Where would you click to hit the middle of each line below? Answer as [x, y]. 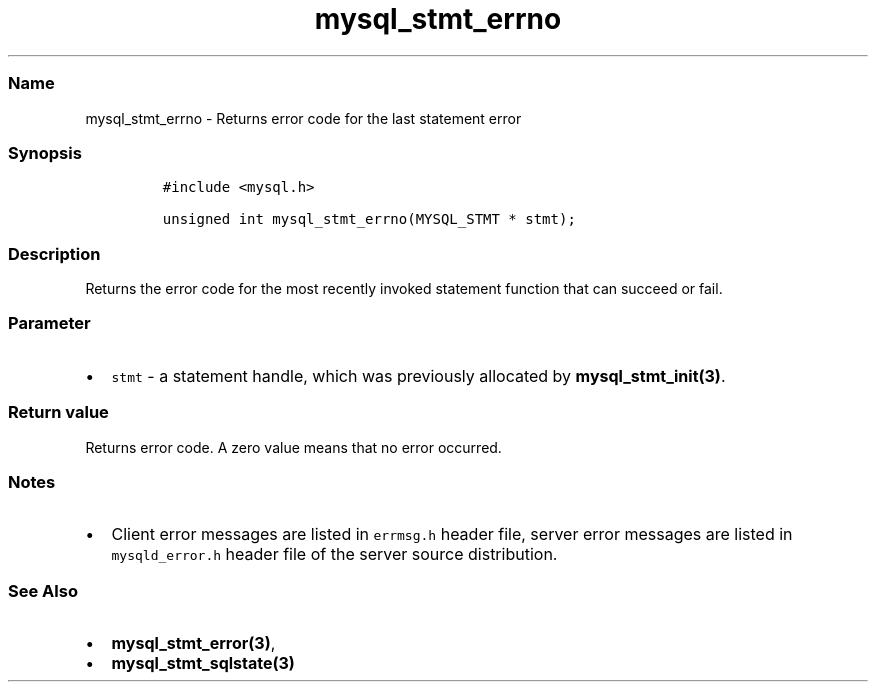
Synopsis [45, 152]
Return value [58, 412]
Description [54, 253]
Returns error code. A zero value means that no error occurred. [293, 447]
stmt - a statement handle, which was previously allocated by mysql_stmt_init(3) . [418, 375]
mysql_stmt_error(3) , [193, 643]
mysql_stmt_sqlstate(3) [203, 663]
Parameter [49, 323]
